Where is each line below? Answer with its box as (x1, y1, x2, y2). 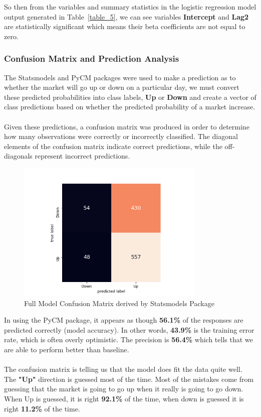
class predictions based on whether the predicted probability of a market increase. (4, 101, 255, 112)
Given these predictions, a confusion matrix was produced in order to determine (4, 121, 249, 131)
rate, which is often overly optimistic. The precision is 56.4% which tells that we (4, 334, 253, 345)
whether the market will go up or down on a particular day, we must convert (4, 82, 239, 92)
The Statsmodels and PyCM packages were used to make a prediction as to (4, 72, 236, 82)
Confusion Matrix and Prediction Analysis (4, 52, 179, 65)
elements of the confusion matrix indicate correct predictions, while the (4, 141, 222, 151)
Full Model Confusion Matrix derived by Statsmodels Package (24, 298, 214, 308)
